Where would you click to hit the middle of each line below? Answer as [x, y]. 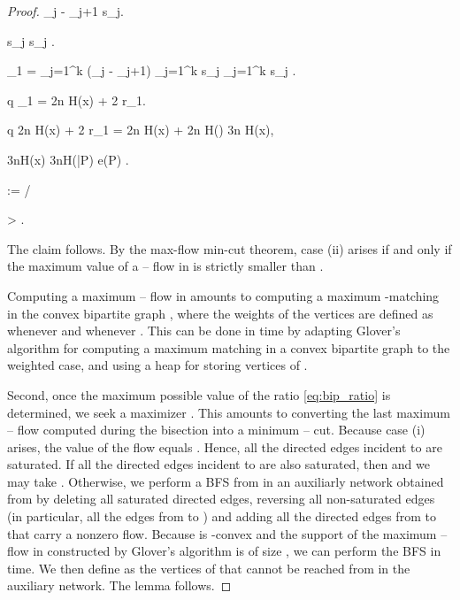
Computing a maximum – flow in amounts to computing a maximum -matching [223, 295]
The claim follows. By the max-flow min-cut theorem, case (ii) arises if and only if [230, 248]
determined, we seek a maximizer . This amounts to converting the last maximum [229, 412]
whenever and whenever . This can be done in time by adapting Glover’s [204, 331]
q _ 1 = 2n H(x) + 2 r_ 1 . [77, 100]
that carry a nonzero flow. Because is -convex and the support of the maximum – [227, 533]
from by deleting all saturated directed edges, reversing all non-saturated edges [221, 499]
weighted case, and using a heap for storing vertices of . [157, 365]
